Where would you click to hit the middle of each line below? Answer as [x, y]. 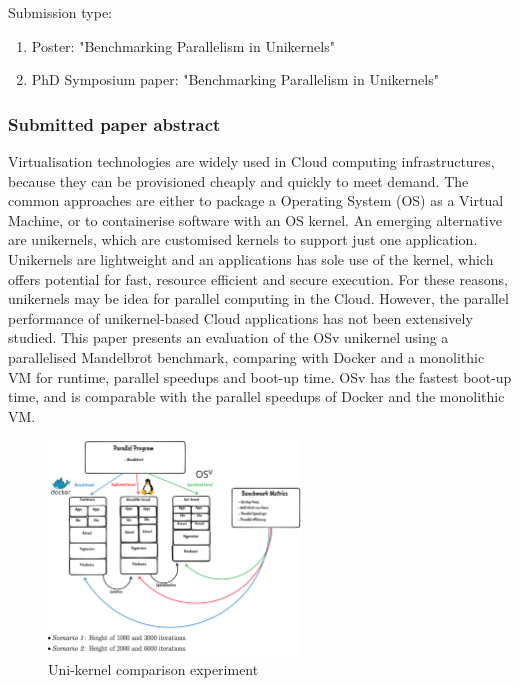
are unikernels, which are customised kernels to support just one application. [243, 239]
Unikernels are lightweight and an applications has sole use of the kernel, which [251, 258]
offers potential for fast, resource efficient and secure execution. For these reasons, [258, 278]
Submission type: [60, 12]
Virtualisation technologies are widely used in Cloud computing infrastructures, [251, 161]
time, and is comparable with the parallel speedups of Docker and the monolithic [256, 396]
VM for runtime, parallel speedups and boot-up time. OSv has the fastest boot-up [260, 376]
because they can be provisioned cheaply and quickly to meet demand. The [238, 180]
